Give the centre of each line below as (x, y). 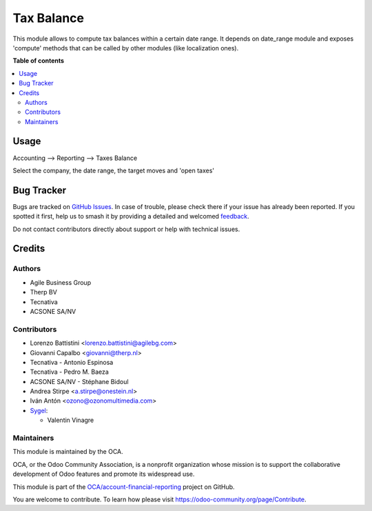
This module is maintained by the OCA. (68, 452)
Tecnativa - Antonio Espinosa (72, 362)
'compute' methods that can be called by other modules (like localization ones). (126, 48)
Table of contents (39, 61)
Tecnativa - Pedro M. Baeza (70, 372)
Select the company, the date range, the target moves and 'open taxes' (114, 170)
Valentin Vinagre (71, 420)
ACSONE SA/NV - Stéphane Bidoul (79, 381)
